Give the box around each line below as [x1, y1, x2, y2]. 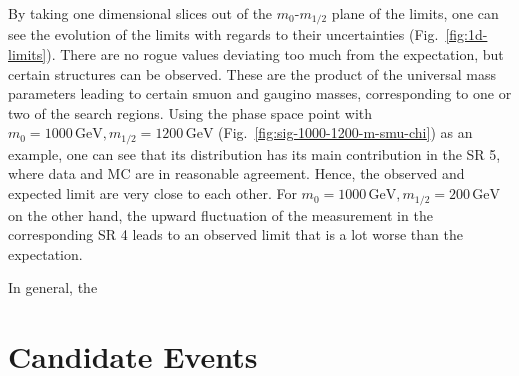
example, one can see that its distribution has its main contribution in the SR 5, [8, 143, 501, 164]
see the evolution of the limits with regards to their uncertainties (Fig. [8, 24, 439, 45]
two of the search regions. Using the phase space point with [8, 102, 373, 123]
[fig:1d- [445, 24, 488, 45]
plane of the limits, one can [331, 3, 499, 23]
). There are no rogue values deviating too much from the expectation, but [46, 44, 504, 65]
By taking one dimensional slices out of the [8, 3, 273, 23]
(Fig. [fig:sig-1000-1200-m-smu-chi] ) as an [218, 122, 473, 143]
